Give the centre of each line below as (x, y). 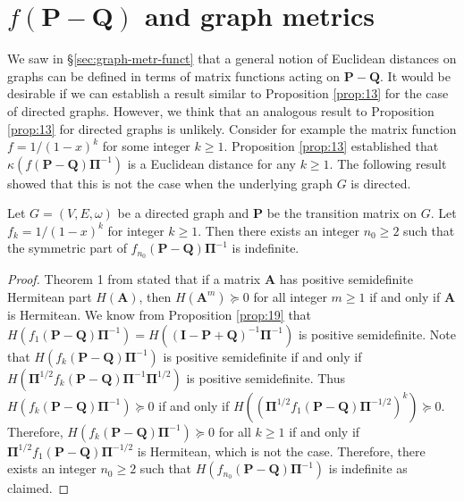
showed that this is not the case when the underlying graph (170, 183)
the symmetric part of (67, 248)
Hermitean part (50, 296)
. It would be (416, 75)
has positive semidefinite (346, 279)
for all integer (290, 296)
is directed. (381, 183)
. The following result (388, 163)
